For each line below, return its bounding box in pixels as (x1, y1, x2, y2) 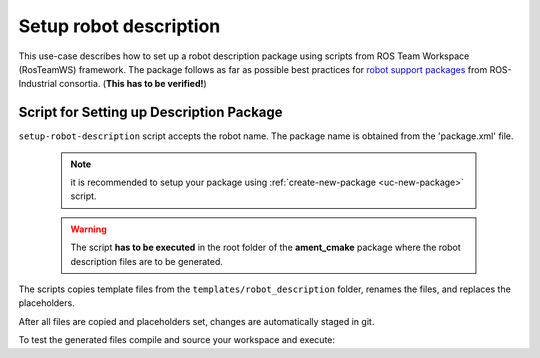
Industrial (18, 78, 57, 90)
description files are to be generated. (70, 255, 224, 267)
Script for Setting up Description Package (18, 104, 284, 121)
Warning (70, 223, 107, 235)
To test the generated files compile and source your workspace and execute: (18, 334, 335, 346)
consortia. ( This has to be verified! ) (58, 78, 207, 90)
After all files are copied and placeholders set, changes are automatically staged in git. (18, 315, 375, 327)
